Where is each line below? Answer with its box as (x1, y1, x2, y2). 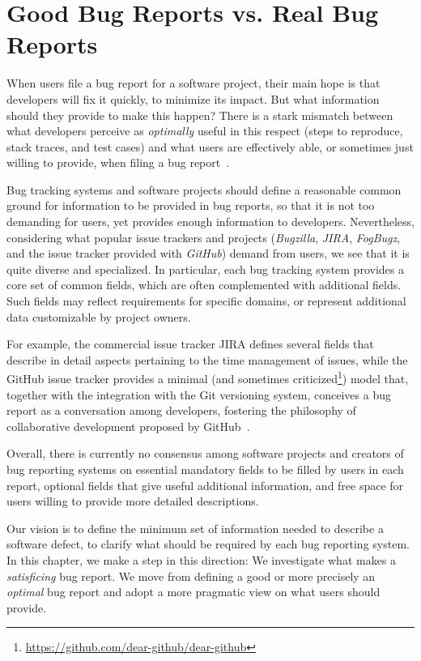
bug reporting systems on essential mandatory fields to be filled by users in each (6, 461, 404, 478)
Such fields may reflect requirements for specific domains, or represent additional (6, 292, 406, 309)
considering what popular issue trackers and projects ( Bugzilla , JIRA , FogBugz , (6, 228, 401, 245)
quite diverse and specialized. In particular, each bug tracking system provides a (6, 260, 404, 277)
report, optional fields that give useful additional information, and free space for (6, 476, 404, 493)
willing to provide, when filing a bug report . (6, 154, 230, 171)
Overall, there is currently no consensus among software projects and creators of (6, 445, 404, 462)
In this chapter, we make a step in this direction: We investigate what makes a (6, 552, 397, 568)
